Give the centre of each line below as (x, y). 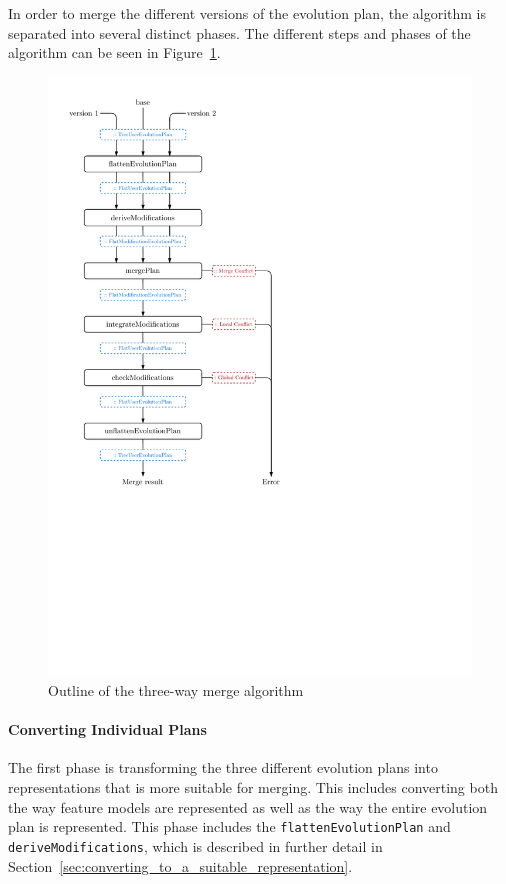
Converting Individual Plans (107, 729)
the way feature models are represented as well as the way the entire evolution (248, 806)
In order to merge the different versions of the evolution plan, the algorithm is (247, 13)
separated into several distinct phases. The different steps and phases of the (239, 32)
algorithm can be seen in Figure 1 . (114, 52)
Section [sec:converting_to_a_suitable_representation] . (180, 865)
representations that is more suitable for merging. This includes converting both (253, 787)
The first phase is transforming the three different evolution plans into (223, 767)
